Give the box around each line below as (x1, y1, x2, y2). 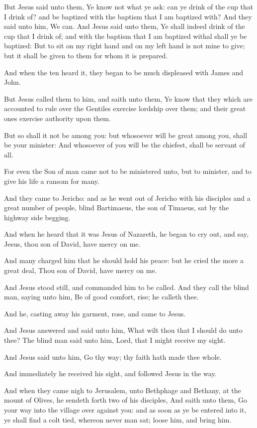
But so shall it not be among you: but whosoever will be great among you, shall (4, 130, 248, 140)
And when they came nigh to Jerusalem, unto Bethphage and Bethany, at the (4, 385, 241, 395)
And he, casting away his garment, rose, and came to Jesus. (4, 308, 186, 318)
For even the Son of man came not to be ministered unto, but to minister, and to (4, 166, 252, 176)
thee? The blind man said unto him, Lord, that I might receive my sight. (4, 335, 226, 345)
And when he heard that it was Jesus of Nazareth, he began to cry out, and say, (4, 229, 249, 239)
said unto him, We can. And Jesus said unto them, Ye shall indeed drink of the (4, 21, 245, 31)
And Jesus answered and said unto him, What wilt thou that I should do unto (4, 325, 243, 335)
